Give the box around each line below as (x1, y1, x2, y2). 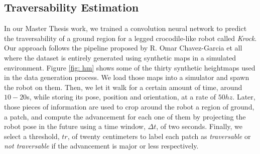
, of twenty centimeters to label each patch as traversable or (67, 130, 251, 141)
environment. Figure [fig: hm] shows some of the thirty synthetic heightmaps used (4, 62, 255, 72)
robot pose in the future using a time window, (4, 121, 146, 131)
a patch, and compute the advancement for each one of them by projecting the (4, 111, 246, 121)
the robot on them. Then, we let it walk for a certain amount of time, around (4, 81, 242, 92)
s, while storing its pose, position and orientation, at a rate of (27, 91, 216, 102)
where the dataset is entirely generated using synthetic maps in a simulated (4, 52, 236, 62)
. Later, (232, 91, 255, 102)
